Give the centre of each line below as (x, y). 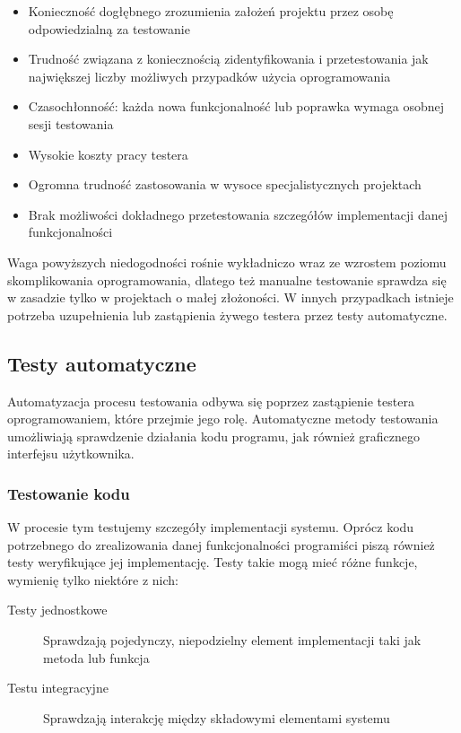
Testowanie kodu (69, 493)
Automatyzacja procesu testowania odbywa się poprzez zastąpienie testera (211, 401)
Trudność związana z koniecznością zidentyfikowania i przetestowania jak (228, 59)
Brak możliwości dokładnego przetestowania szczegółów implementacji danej (238, 214)
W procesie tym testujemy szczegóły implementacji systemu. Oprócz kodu (211, 527)
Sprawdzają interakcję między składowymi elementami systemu (217, 717)
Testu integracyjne (58, 688)
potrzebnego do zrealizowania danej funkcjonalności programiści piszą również (221, 544)
